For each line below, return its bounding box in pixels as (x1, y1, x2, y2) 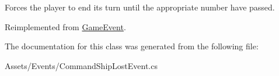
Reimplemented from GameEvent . (5, 20, 126, 32)
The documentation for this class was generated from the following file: (5, 40, 259, 52)
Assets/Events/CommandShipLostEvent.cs (5, 59, 158, 71)
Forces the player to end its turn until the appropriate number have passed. (5, 1, 275, 13)
